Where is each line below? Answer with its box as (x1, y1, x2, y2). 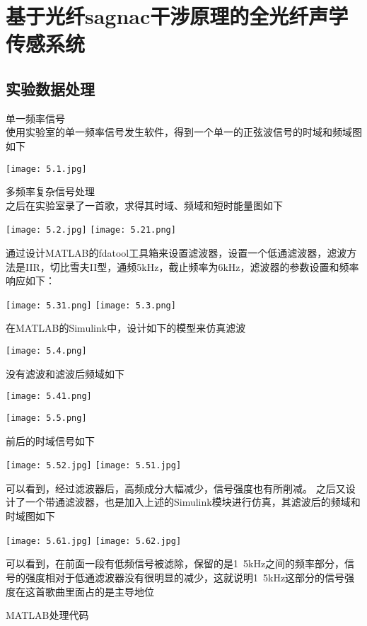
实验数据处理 (6, 77, 95, 99)
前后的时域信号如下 (6, 433, 95, 448)
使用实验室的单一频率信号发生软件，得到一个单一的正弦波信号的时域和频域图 (6, 124, 362, 139)
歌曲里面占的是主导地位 (45, 584, 154, 598)
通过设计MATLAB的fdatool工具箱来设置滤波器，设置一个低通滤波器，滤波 (6, 245, 347, 260)
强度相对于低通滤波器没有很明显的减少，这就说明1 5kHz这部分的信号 (25, 569, 345, 584)
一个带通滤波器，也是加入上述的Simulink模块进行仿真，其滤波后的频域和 (25, 494, 361, 509)
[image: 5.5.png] (6, 412, 87, 423)
